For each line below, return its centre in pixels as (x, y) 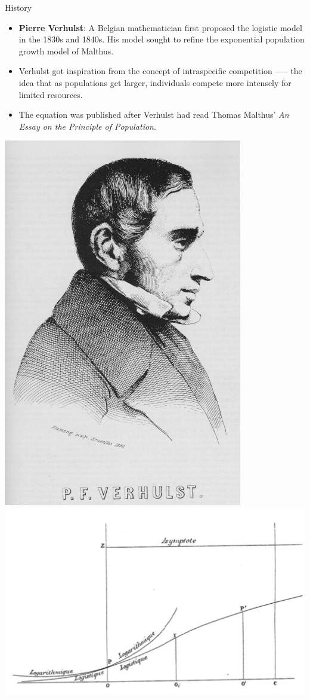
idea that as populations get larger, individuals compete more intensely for (155, 82)
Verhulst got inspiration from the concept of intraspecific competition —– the (160, 71)
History (18, 7)
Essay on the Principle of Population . (87, 126)
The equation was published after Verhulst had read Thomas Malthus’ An (154, 114)
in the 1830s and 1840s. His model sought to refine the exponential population (162, 39)
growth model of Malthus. (66, 51)
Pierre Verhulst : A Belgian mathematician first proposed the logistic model (160, 27)
